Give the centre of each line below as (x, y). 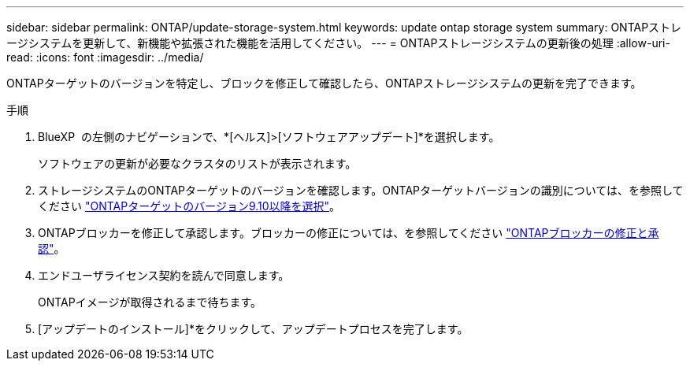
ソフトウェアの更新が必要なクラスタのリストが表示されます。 (197, 163)
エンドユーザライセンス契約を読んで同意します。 (164, 275)
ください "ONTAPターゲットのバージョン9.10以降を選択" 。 (189, 206)
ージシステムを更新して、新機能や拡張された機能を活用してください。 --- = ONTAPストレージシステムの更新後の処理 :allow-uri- (338, 43)
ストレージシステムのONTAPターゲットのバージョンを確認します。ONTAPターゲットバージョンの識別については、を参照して (361, 190)
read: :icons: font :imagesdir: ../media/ (105, 57)
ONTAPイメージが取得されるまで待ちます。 (150, 302)
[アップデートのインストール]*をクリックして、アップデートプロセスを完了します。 (253, 329)
